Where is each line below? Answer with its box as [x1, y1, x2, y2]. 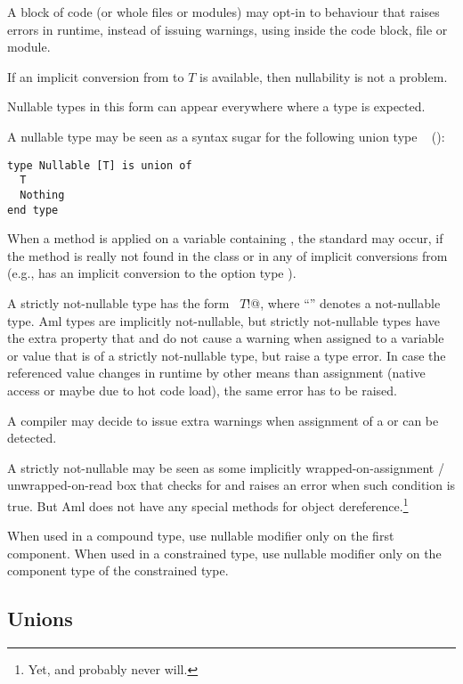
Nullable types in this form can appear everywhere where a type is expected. [7, 97, 426, 116]
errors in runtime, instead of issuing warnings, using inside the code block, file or [7, 20, 448, 38]
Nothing [20, 188, 65, 201]
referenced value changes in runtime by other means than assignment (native [7, 363, 426, 382]
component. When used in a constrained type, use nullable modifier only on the [7, 543, 442, 562]
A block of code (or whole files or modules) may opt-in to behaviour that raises [7, 3, 440, 20]
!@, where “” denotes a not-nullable [247, 293, 441, 312]
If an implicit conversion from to [7, 67, 184, 85]
